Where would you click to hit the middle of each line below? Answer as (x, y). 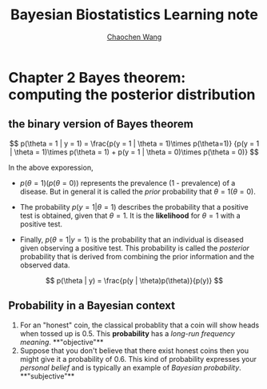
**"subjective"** (47, 376)
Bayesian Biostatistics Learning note (134, 15)
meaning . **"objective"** (62, 342)
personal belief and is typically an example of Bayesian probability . (130, 367)
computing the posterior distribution (132, 94)
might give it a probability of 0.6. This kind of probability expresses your (138, 359)
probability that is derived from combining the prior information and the (137, 256)
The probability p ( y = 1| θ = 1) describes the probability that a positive (134, 207)
